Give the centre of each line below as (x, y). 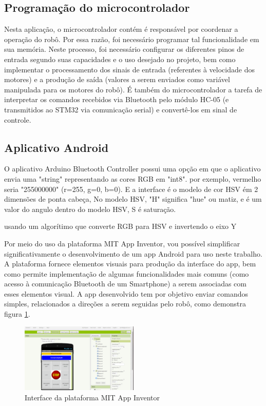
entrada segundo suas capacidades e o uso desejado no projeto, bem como (120, 59)
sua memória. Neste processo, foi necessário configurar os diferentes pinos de (124, 49)
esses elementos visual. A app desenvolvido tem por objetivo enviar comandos (126, 293)
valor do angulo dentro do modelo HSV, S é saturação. (90, 209)
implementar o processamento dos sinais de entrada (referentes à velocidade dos (129, 69)
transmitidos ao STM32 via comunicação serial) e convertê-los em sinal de (121, 109)
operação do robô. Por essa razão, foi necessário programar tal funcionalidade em (132, 39)
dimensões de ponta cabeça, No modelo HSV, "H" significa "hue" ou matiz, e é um (133, 199)
